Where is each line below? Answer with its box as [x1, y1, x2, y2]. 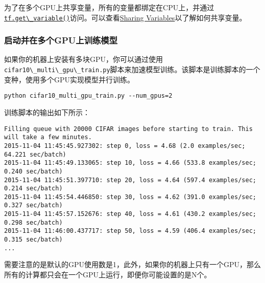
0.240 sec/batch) [4, 167, 63, 175]
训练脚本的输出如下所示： [4, 106, 90, 117]
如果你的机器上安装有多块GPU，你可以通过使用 [4, 54, 163, 64]
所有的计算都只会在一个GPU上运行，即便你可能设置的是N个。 [4, 269, 211, 279]
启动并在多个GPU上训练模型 [4, 34, 118, 47]
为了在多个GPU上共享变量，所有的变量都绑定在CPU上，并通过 [4, 2, 214, 12]
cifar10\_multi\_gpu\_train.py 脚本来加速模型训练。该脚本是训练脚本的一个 [4, 64, 260, 75]
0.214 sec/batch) [4, 185, 63, 192]
